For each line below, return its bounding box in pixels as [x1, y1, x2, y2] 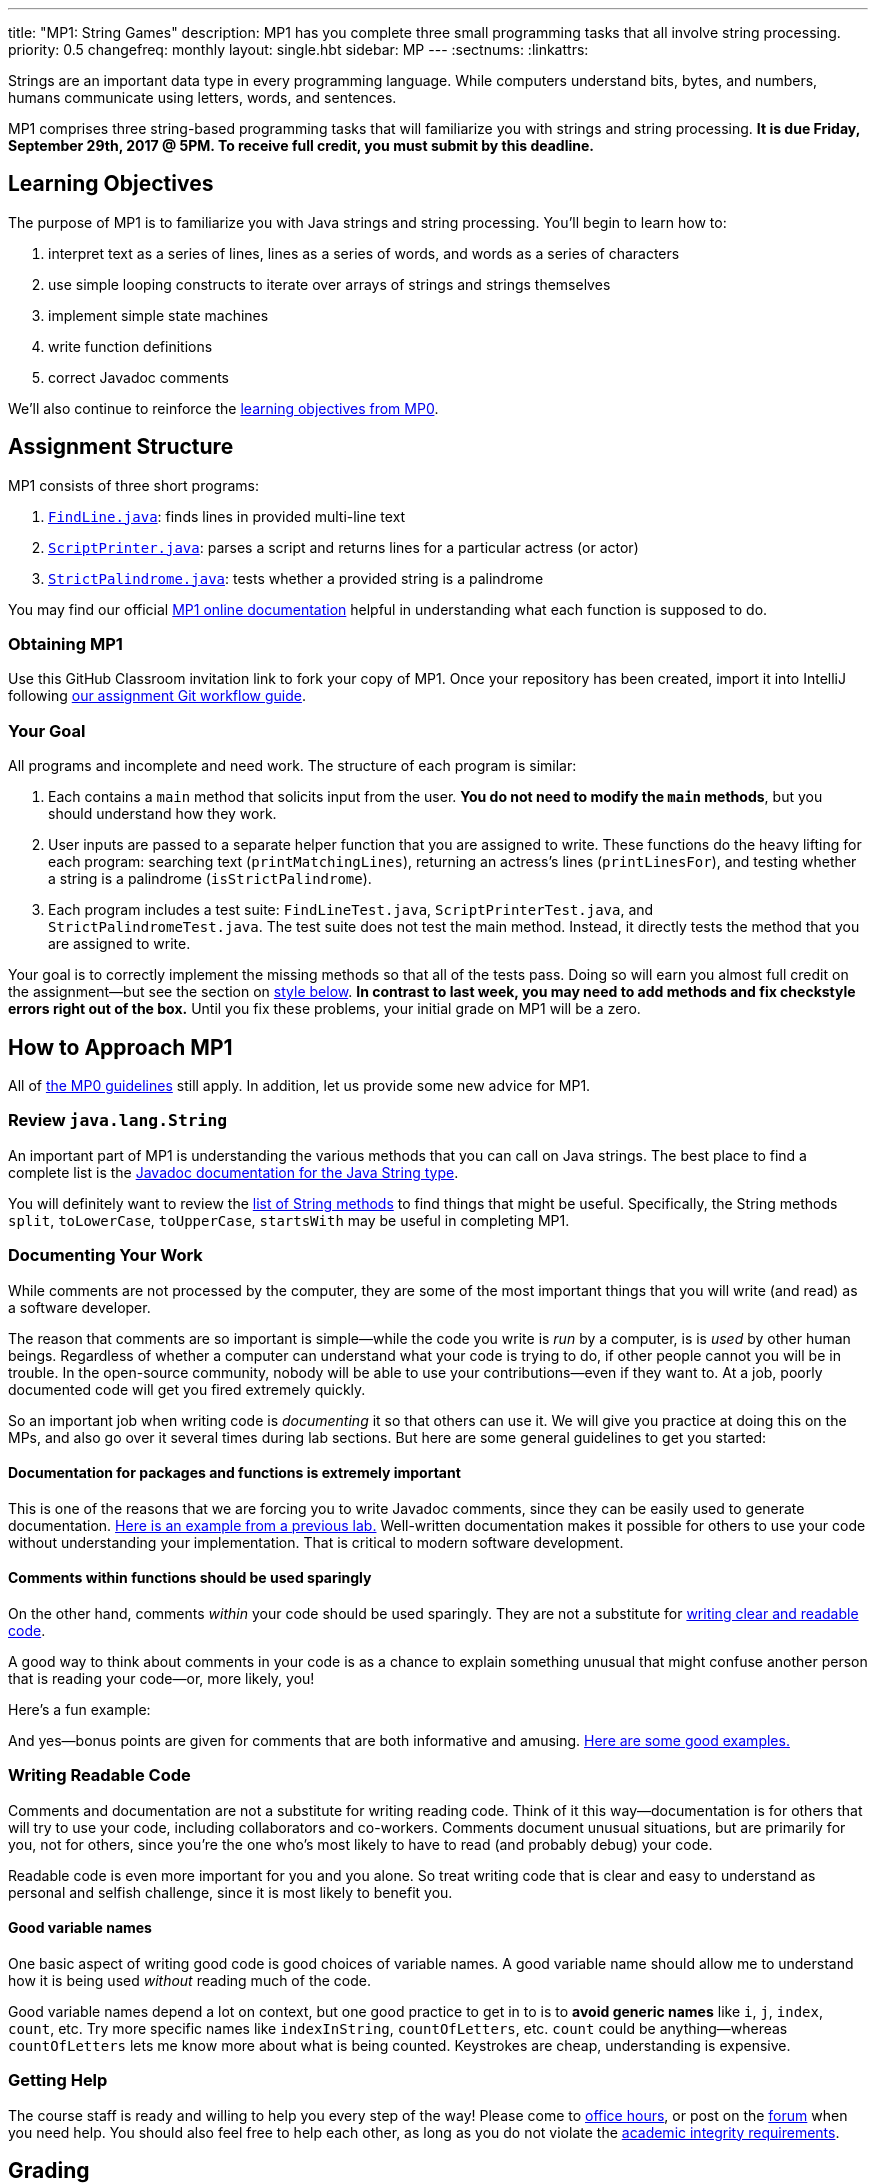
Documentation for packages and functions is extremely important [8, 1464, 461, 1482]
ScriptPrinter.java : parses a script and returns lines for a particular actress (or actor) [48, 538, 639, 556]
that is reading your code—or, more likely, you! [8, 1669, 315, 1687]
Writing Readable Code [8, 1765, 191, 1786]
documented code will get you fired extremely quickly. [8, 1380, 366, 1398]
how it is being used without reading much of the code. [8, 1971, 371, 1989]
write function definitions [48, 337, 213, 355]
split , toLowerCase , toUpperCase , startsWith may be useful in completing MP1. [8, 1211, 570, 1229]
